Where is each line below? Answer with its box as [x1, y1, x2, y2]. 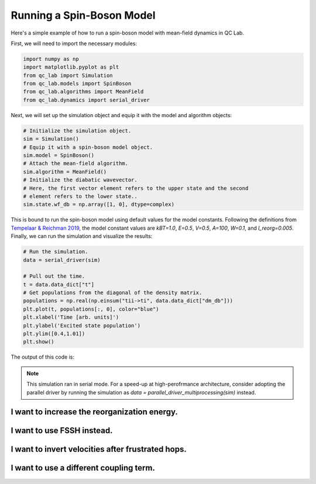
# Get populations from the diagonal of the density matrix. [23, 289, 202, 296]
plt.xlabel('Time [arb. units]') [23, 314, 119, 321]
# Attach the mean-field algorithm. [23, 160, 129, 167]
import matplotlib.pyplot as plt [23, 64, 119, 70]
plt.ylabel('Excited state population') [23, 322, 140, 329]
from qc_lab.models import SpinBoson [23, 80, 132, 87]
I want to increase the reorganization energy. [11, 407, 178, 417]
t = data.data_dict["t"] [23, 281, 95, 288]
